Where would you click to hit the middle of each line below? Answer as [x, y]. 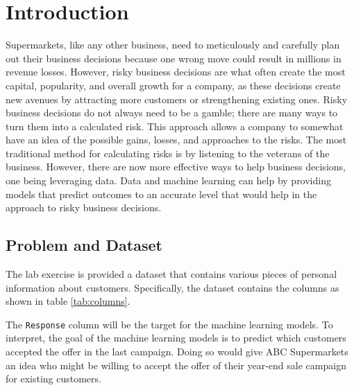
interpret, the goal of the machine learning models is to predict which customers [176, 338]
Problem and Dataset [84, 245]
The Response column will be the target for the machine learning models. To [169, 324]
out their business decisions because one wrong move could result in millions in [174, 58]
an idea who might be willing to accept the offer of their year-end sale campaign [176, 365]
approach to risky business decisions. [84, 207]
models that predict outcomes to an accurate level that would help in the [161, 194]
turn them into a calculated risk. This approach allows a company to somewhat [175, 126]
